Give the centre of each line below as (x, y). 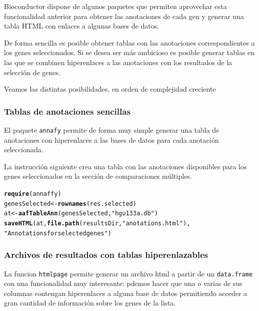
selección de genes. (32, 72)
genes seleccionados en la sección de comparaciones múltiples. (98, 176)
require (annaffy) (33, 194)
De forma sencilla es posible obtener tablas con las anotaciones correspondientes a (129, 42)
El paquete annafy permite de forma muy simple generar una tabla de (112, 129)
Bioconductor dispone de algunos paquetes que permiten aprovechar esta (115, 6)
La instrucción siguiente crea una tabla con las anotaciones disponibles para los (125, 166)
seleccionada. (24, 149)
